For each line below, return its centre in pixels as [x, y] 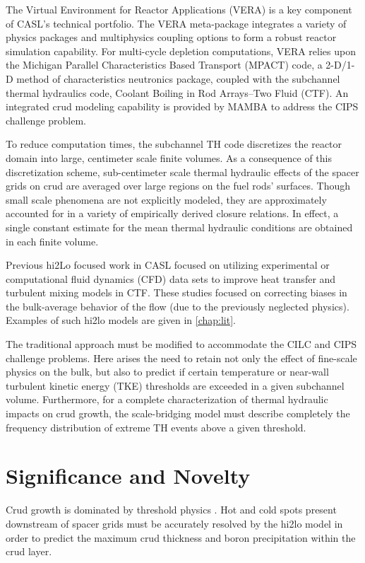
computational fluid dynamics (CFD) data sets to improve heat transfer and [171, 278]
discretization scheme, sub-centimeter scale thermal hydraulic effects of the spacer [182, 172]
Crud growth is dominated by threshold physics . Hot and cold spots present [171, 510]
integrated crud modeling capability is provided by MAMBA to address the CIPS [182, 106]
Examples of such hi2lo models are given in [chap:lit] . [121, 320]
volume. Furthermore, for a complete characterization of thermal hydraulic [167, 399]
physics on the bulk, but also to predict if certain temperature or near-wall [167, 372]
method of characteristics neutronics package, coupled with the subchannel [178, 78]
